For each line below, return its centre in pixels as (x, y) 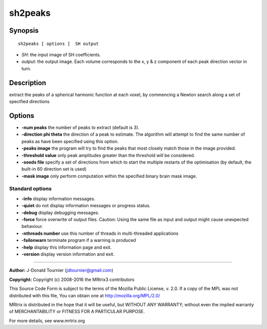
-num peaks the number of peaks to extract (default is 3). (80, 127)
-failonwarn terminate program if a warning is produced (79, 240)
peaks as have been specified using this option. (70, 141)
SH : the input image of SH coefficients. (61, 55)
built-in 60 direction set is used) (54, 169)
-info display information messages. (58, 199)
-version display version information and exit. (68, 254)
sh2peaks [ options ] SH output (58, 44)
